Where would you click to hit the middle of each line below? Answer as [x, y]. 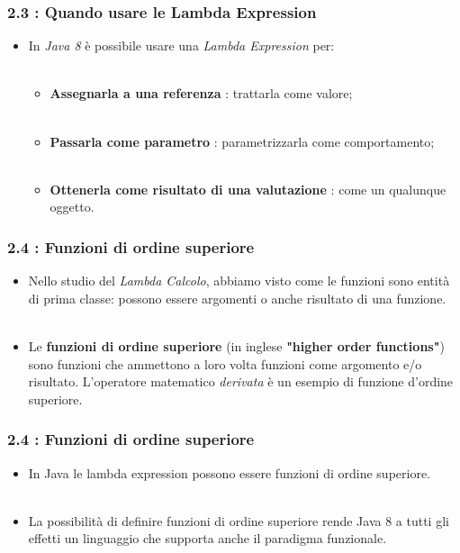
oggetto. [72, 207]
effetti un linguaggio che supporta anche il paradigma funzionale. [207, 538]
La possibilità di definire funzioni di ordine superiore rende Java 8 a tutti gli [239, 520]
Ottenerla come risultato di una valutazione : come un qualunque [248, 189]
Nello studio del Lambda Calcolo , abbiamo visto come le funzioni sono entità [239, 281]
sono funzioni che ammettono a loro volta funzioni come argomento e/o [225, 363]
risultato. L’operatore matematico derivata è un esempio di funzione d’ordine [241, 381]
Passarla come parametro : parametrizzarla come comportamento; [242, 141]
